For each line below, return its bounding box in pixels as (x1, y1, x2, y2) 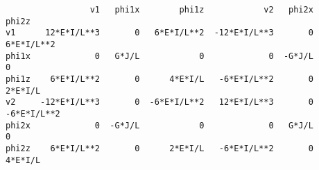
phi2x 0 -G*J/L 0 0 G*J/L (6, 120, 313, 130)
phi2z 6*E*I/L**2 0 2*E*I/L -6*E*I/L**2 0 (6, 143, 313, 153)
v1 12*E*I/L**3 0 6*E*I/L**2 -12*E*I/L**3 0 (6, 28, 313, 38)
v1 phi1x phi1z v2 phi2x (89, 5, 313, 15)
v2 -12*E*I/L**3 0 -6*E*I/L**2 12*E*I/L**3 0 (6, 97, 313, 108)
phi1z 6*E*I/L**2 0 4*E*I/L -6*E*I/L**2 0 (6, 74, 313, 84)
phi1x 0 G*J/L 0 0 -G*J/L (6, 51, 313, 61)
